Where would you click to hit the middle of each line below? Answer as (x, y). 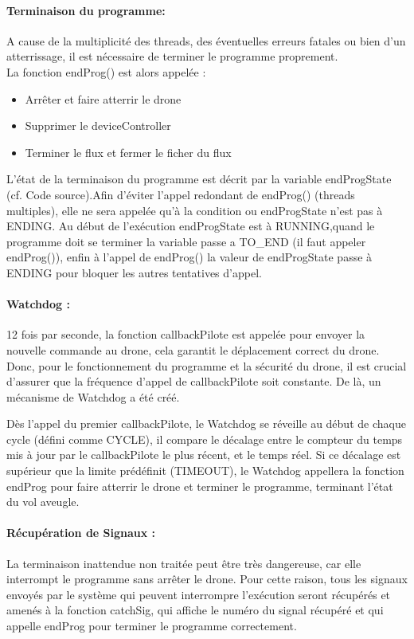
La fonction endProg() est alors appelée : (106, 71)
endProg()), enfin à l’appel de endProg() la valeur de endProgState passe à (189, 257)
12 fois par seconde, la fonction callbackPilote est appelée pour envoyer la (186, 334)
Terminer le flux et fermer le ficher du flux (128, 152)
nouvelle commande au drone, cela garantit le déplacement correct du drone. (193, 349)
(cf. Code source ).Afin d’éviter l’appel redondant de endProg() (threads (181, 194)
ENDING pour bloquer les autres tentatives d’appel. (134, 272)
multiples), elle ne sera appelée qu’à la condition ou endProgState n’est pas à (195, 210)
